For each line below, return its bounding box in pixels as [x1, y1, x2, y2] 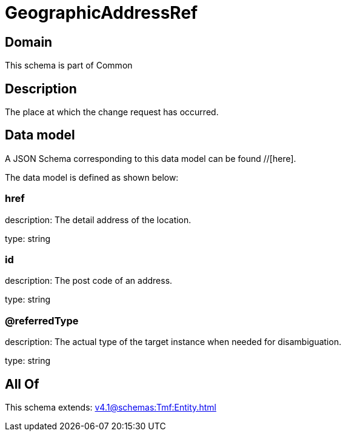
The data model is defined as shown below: [5, 172, 179, 183]
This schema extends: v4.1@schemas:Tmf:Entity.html [5, 401, 216, 412]
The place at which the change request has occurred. [5, 107, 219, 118]
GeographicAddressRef [5, 2, 198, 23]
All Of [5, 376, 39, 392]
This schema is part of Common [5, 60, 133, 71]
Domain [5, 34, 53, 50]
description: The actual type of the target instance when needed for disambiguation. [5, 337, 342, 347]
